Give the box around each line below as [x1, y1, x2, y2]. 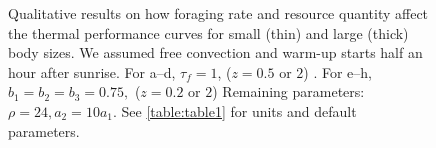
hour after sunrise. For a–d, [8, 61, 176, 82]
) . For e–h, [303, 61, 372, 82]
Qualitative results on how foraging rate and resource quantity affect [8, 3, 429, 23]
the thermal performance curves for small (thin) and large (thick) [8, 22, 409, 43]
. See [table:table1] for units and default [112, 100, 357, 121]
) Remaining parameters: [212, 81, 365, 102]
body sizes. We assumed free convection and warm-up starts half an [8, 42, 423, 63]
